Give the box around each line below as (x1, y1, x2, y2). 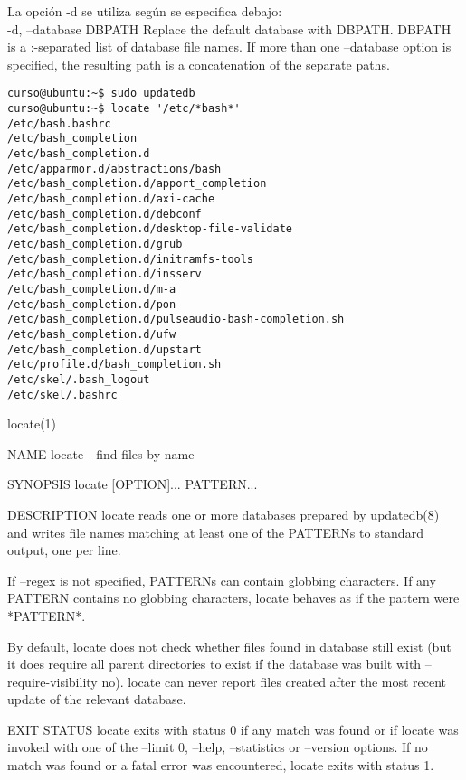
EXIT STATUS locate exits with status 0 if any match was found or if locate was (7, 719, 459, 738)
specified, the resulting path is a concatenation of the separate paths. (7, 54, 390, 73)
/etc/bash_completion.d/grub (7, 237, 183, 250)
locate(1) (7, 414, 57, 433)
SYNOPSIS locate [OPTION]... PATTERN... (7, 475, 258, 493)
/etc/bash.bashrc (7, 117, 111, 130)
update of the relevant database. (7, 690, 186, 709)
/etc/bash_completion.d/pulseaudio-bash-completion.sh (7, 313, 345, 326)
